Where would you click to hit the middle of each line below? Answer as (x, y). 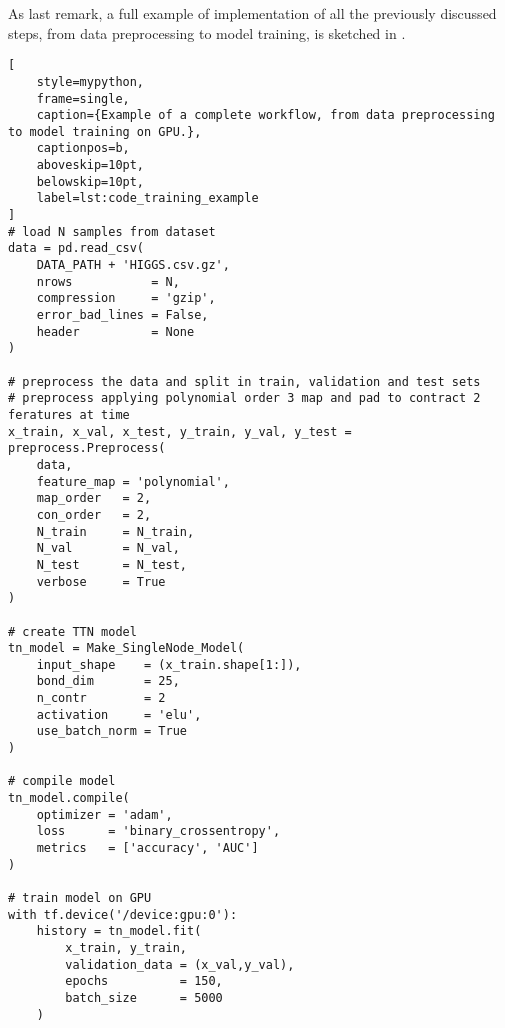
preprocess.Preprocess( (87, 448)
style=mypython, (90, 81)
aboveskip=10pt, (90, 165)
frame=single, (83, 98)
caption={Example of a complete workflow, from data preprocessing (265, 115)
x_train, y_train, (126, 947)
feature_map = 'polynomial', (133, 481)
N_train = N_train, (115, 531)
